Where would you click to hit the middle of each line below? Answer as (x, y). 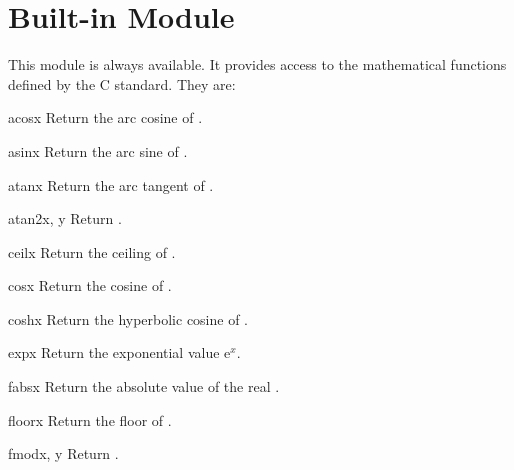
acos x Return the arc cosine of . (105, 117)
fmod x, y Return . (63, 453)
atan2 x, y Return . (65, 218)
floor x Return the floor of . (90, 419)
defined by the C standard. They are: (122, 83)
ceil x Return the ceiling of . (92, 251)
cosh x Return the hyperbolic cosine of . (128, 318)
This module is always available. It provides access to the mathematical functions (257, 64)
